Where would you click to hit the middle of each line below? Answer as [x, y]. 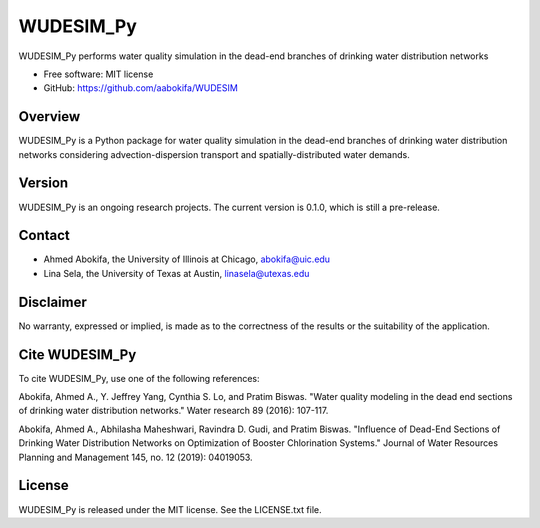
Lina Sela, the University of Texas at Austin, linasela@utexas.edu [176, 273]
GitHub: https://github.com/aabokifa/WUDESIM [141, 88]
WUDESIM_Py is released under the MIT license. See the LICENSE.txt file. [170, 509]
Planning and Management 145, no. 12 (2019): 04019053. [136, 457]
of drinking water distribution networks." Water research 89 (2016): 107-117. [173, 411]
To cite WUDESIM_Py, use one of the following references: [139, 378]
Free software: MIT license [98, 74]
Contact [44, 235]
